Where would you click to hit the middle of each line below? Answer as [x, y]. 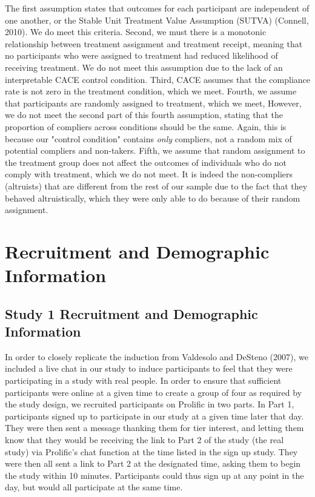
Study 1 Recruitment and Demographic [131, 313]
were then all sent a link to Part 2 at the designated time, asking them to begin [153, 463]
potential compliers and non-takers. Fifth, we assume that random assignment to [155, 150]
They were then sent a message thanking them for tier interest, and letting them [154, 428]
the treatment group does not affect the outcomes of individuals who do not [146, 162]
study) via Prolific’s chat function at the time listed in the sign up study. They [151, 451]
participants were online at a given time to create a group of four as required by [154, 392]
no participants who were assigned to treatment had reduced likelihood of [141, 55]
